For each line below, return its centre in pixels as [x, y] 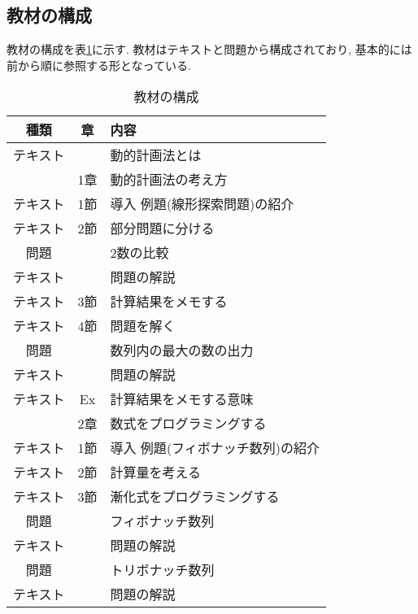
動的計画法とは [156, 155]
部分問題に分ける [162, 229]
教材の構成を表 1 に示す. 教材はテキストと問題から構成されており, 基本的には [209, 49]
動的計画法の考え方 [169, 180]
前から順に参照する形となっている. [99, 65]
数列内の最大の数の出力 [182, 351]
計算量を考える [156, 472]
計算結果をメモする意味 [182, 399]
